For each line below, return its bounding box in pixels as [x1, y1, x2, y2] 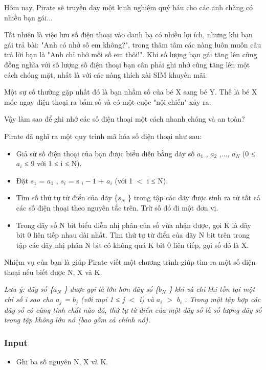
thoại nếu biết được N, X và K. [4, 266, 102, 277]
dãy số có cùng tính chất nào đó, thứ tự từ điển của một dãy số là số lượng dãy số [4, 304, 262, 315]
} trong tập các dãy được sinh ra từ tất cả [128, 192, 260, 203]
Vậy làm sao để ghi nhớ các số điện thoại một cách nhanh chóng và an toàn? [4, 113, 245, 124]
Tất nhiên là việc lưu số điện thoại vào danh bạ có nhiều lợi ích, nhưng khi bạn [4, 29, 253, 40]
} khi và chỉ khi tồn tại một [168, 284, 255, 294]
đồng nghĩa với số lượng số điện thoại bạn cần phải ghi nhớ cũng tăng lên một [4, 59, 250, 70]
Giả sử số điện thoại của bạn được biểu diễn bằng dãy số [16, 148, 195, 158]
